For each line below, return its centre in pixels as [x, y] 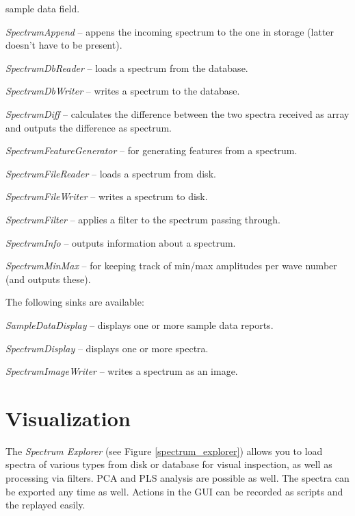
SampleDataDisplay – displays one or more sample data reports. [140, 324]
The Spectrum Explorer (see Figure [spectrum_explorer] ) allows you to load [164, 451]
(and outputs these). [48, 279]
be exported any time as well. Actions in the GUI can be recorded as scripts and [174, 491]
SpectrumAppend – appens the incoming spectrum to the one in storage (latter [170, 31]
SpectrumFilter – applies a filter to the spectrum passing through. [143, 219]
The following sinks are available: [75, 302]
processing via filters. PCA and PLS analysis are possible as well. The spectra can [177, 478]
